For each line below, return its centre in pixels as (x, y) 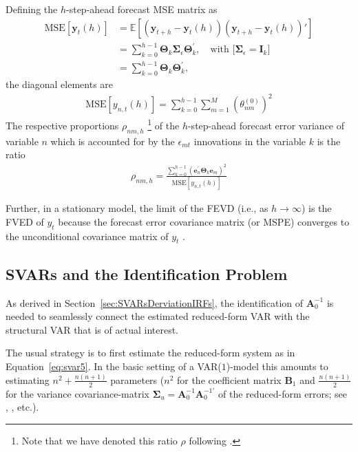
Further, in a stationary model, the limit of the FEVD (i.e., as (137, 208)
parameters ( (137, 379)
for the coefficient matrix (229, 379)
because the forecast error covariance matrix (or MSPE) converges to (204, 221)
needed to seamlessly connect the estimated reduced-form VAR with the (158, 316)
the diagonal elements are (60, 84)
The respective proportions (62, 126)
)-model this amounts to (277, 366)
